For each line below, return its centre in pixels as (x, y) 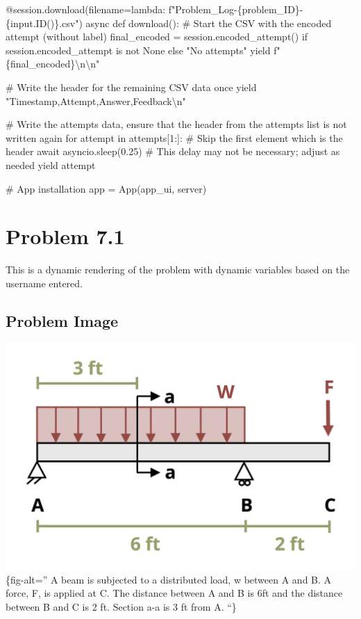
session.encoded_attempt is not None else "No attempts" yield (138, 50)
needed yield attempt (51, 164)
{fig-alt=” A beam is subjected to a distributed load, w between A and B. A (169, 579)
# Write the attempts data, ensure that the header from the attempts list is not (176, 124)
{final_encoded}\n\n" (53, 64)
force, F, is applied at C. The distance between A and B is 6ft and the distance (174, 593)
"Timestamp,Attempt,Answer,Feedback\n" (96, 101)
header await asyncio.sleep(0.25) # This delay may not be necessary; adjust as (173, 151)
